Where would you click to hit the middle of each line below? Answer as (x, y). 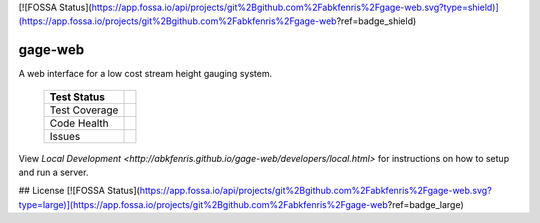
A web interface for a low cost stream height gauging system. (145, 74)
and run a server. (53, 172)
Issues (65, 136)
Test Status (77, 97)
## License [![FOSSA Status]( (79, 191)
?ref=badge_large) (425, 204)
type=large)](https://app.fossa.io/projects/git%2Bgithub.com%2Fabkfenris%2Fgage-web (203, 204)
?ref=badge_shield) (376, 21)
